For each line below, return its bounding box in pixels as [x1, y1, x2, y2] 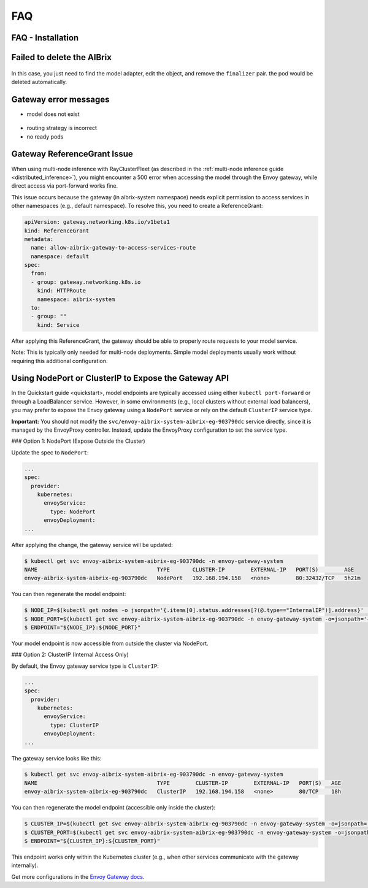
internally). [11, 862, 39, 869]
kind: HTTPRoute [37, 287, 86, 294]
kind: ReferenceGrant [24, 227, 90, 234]
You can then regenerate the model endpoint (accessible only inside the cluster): [11, 804, 216, 811]
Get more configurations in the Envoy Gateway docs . [11, 873, 145, 880]
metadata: [24, 235, 54, 242]
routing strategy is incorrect [26, 124, 98, 132]
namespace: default [31, 253, 90, 260]
